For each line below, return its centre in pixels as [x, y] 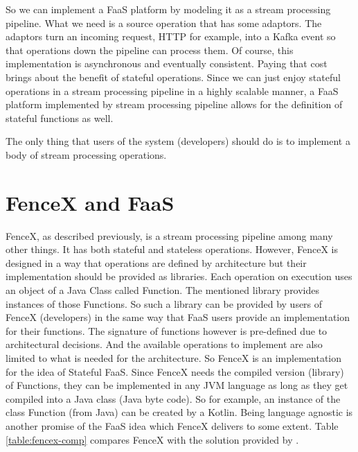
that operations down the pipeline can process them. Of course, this [150, 50]
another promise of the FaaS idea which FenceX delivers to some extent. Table [172, 425]
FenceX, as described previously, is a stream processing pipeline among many [169, 235]
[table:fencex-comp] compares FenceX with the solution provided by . [152, 439]
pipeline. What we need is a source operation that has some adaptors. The [164, 23]
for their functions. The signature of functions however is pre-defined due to [167, 330]
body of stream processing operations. [86, 154]
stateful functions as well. [60, 118]
